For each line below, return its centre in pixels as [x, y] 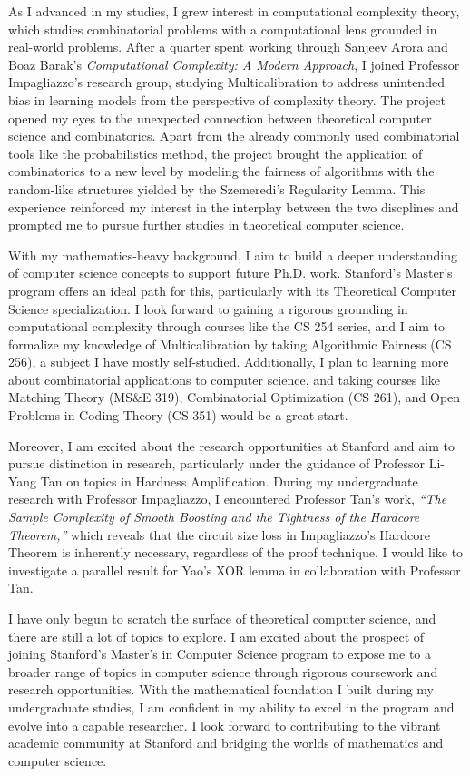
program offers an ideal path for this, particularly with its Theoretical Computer [233, 290]
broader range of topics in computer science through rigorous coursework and [223, 671]
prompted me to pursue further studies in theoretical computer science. [206, 225]
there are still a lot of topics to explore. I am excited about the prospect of [216, 636]
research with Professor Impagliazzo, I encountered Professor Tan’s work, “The [228, 499]
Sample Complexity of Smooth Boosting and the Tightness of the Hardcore [214, 517]
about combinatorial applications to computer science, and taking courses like [225, 379]
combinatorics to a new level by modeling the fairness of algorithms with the [221, 171]
